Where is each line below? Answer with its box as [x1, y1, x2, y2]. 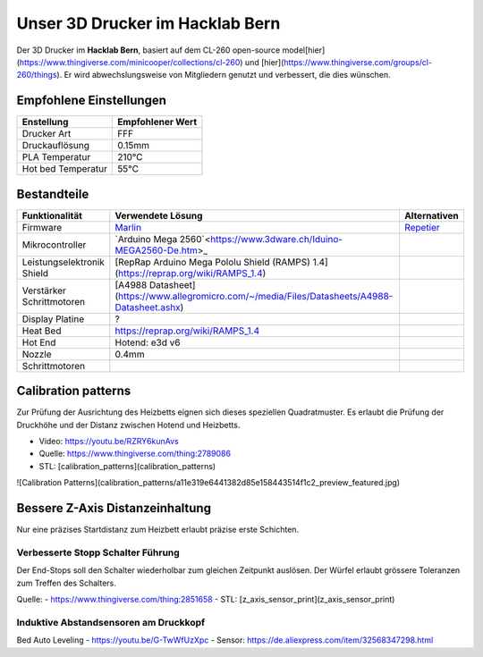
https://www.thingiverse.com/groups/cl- [283, 56, 433, 67]
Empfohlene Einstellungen [16, 93, 167, 108]
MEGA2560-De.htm [114, 244, 199, 257]
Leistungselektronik [21, 256, 105, 268]
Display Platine [21, 313, 85, 325]
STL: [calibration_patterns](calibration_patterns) [38, 460, 216, 471]
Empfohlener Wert [117, 116, 198, 129]
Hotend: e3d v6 [114, 336, 181, 349]
